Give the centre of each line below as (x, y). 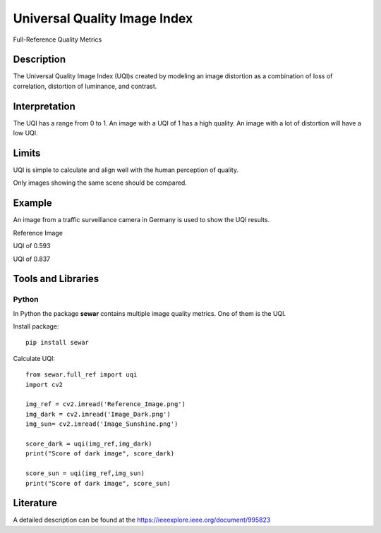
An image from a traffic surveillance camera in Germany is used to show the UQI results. (141, 220)
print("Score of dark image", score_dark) (100, 454)
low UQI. (25, 133)
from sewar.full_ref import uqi (81, 375)
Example (32, 203)
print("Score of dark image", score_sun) (98, 483)
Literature (35, 503)
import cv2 (44, 385)
